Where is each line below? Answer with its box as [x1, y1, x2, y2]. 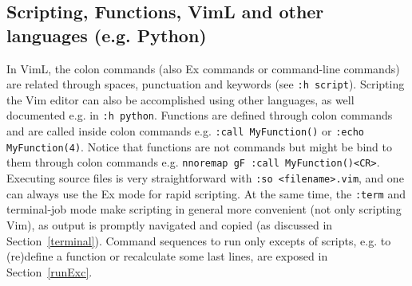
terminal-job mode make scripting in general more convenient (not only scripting [6, 201, 402, 217]
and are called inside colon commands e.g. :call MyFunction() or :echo [6, 123, 364, 139]
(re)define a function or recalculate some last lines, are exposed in [6, 248, 328, 264]
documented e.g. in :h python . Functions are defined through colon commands [6, 107, 393, 123]
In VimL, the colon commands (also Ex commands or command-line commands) [6, 60, 400, 76]
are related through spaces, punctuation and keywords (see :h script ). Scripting [6, 76, 405, 92]
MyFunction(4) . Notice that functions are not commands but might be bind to [6, 138, 392, 155]
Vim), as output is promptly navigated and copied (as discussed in [6, 216, 333, 233]
